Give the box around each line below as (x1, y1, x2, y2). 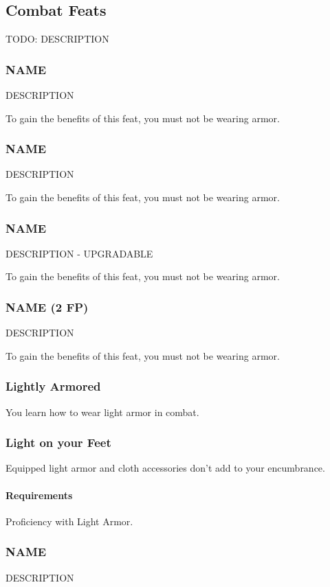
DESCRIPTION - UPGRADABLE (5, 246, 153, 260)
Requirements (5, 487, 73, 502)
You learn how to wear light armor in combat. (5, 404, 199, 419)
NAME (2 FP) (5, 298, 89, 315)
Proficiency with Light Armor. (5, 514, 133, 528)
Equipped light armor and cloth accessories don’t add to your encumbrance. (5, 461, 325, 475)
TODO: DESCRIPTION (5, 32, 109, 46)
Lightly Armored (5, 378, 101, 395)
